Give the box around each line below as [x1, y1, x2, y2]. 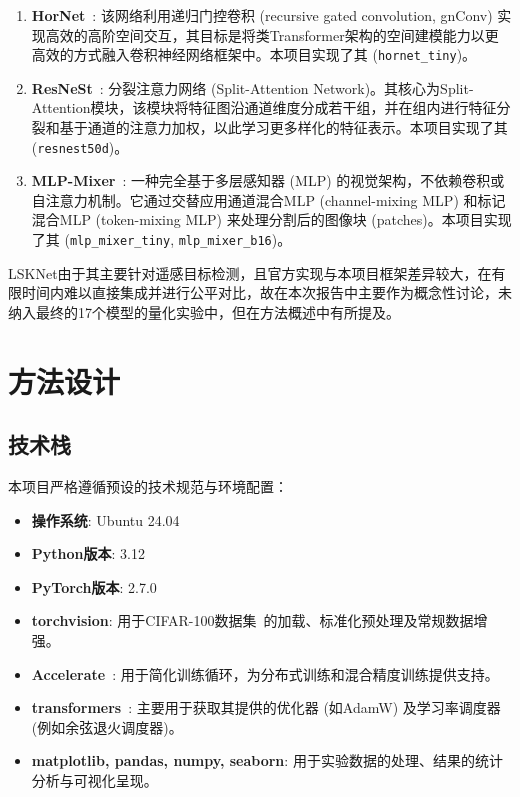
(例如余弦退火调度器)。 [31, 716, 183, 737]
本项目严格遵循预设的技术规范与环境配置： [8, 476, 288, 497]
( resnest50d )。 [31, 136, 129, 157]
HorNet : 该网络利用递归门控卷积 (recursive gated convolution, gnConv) [31, 5, 493, 25]
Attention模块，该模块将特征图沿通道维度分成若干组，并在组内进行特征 [31, 97, 497, 118]
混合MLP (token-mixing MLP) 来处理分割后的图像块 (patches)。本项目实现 [31, 209, 512, 230]
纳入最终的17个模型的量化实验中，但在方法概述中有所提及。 [8, 301, 400, 322]
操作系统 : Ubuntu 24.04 [31, 509, 180, 530]
